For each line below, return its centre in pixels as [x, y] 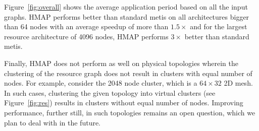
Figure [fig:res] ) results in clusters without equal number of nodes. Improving [124, 103]
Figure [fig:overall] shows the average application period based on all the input [126, 7]
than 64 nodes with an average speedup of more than [86, 26]
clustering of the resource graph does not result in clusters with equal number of [128, 73]
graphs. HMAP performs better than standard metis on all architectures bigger [127, 16]
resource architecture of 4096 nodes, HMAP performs [86, 36]
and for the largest [219, 26]
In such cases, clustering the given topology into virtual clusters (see [110, 92]
